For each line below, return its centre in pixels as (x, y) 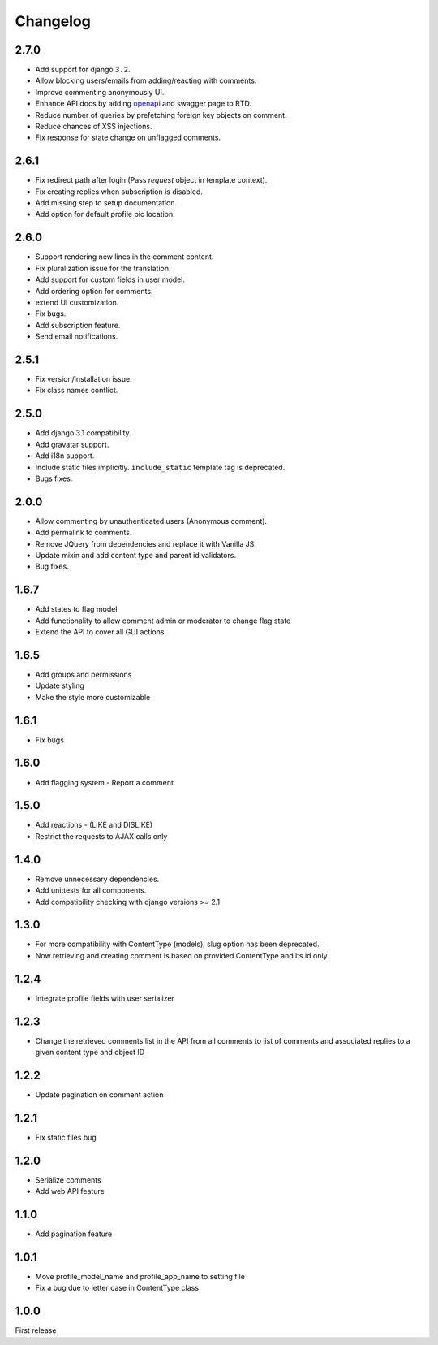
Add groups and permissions (84, 674)
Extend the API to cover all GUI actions (100, 632)
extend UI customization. (77, 302)
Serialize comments (68, 1180)
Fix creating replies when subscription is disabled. (119, 192)
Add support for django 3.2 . (83, 70)
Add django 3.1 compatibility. (83, 433)
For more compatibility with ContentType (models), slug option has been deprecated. (177, 944)
